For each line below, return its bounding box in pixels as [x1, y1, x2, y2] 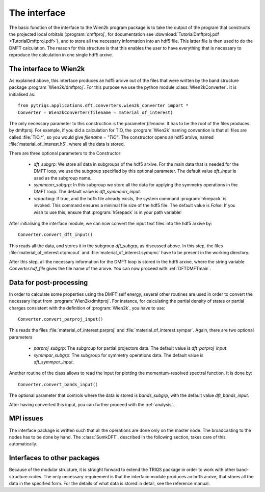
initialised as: [9, 91, 36, 97]
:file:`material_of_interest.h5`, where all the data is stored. [9, 141, 125, 147]
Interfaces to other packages [9, 454, 100, 462]
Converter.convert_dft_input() [18, 232, 93, 237]
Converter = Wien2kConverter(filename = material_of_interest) [18, 109, 173, 115]
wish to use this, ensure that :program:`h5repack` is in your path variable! [33, 209, 182, 215]
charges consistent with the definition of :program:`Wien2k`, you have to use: [9, 305, 165, 311]
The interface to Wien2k [9, 64, 85, 73]
